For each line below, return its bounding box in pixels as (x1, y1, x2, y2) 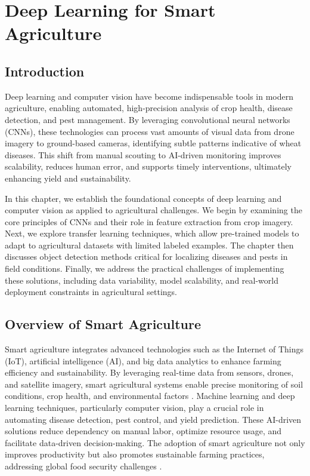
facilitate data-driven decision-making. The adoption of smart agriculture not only (5, 436, 305, 449)
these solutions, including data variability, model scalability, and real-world (5, 274, 278, 286)
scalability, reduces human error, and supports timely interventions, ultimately (5, 160, 292, 173)
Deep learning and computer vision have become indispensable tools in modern (5, 90, 294, 102)
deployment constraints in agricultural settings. (5, 285, 178, 298)
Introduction (5, 62, 85, 80)
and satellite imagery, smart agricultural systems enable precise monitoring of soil (5, 377, 303, 390)
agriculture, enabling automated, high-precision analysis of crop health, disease (5, 102, 293, 114)
